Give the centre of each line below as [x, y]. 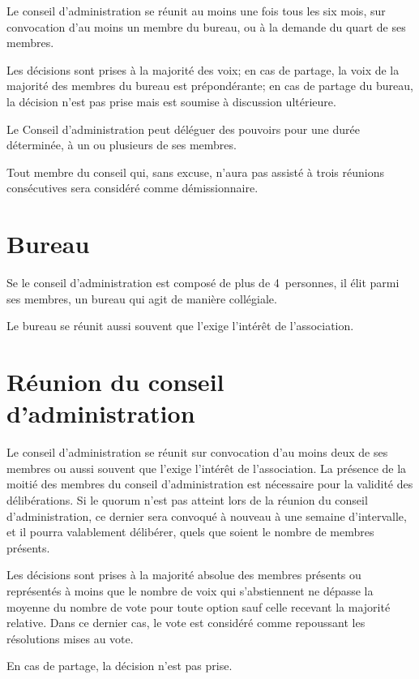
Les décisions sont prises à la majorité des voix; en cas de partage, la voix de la [203, 69]
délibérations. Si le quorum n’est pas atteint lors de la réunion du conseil [187, 499]
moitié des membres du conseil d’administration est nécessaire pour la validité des [210, 484]
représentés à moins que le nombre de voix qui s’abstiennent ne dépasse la [190, 590]
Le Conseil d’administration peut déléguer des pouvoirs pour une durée [183, 129]
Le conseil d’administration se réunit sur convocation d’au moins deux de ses [197, 452]
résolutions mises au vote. [70, 638]
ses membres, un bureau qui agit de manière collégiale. [142, 298]
